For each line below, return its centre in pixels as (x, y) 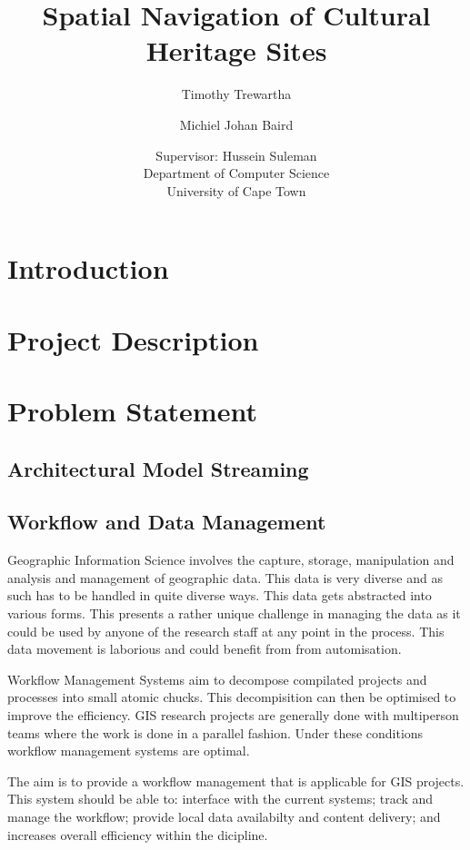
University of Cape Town (236, 190)
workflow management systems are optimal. (129, 751)
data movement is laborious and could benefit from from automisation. (205, 649)
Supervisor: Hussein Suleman (236, 155)
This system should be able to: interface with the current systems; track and (220, 799)
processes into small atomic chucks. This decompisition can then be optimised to (232, 697)
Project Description (133, 339)
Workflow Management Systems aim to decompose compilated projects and (217, 679)
